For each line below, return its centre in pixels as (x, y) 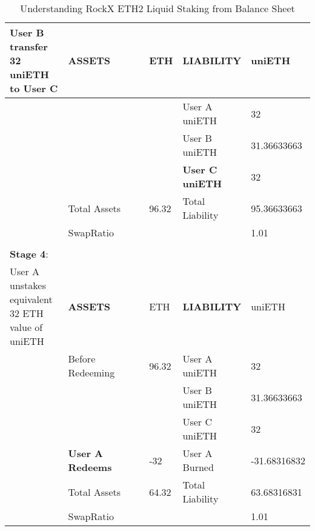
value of (26, 327)
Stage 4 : (29, 254)
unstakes (28, 285)
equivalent (31, 299)
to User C (34, 88)
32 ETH (27, 313)
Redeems (90, 467)
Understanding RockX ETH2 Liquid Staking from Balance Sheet (157, 8)
